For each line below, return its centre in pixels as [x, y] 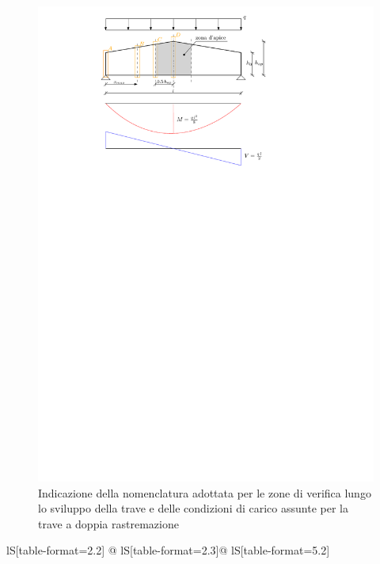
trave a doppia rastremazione [108, 523]
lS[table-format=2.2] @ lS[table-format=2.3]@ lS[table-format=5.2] [168, 550]
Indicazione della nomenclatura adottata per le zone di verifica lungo [205, 492]
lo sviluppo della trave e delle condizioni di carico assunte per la [193, 508]
